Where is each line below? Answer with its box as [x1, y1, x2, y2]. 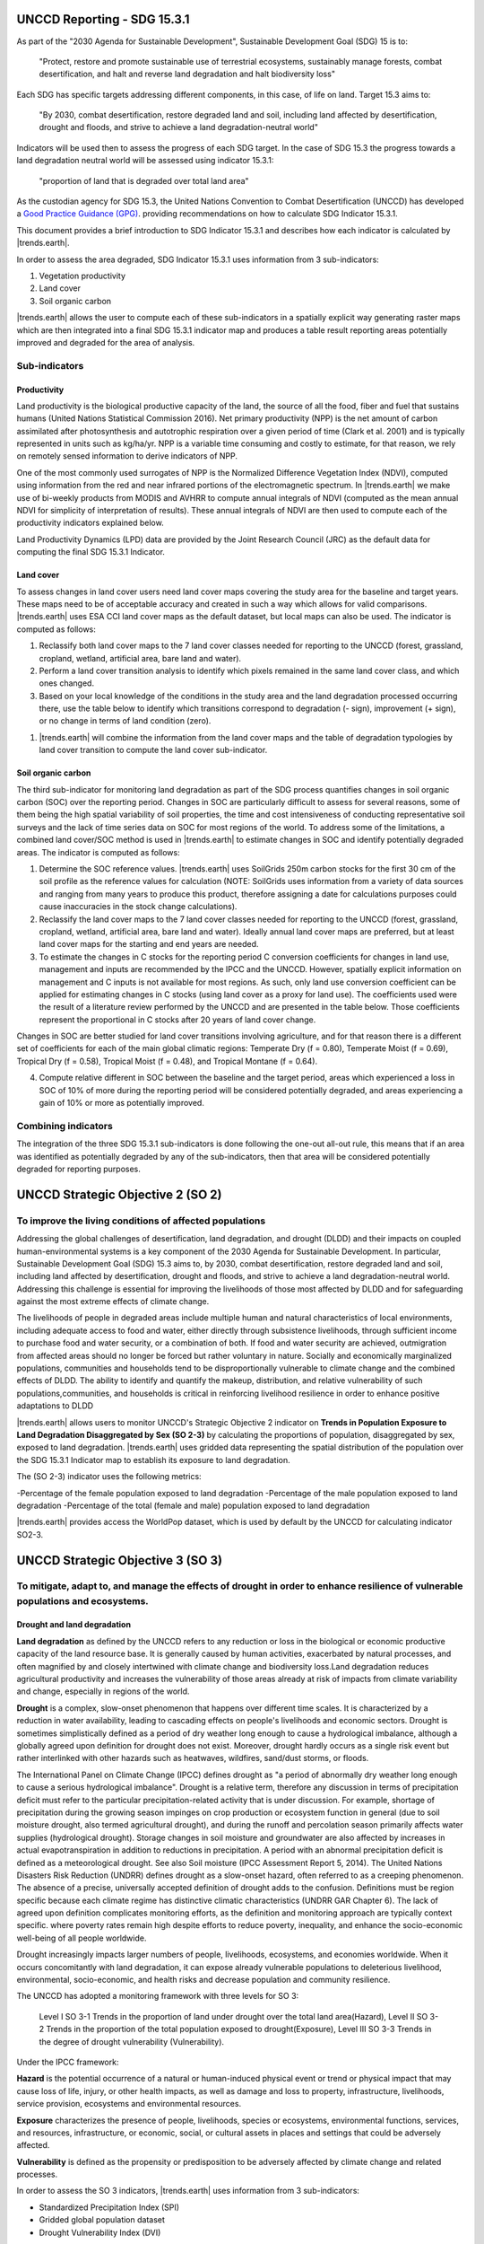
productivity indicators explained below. [16, 517, 165, 529]
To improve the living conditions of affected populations [16, 1214, 266, 1227]
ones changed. [39, 678, 94, 688]
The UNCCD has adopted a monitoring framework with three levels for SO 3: [16, 1991, 299, 2002]
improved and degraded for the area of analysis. [16, 337, 195, 347]
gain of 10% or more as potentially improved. [39, 1098, 205, 1109]
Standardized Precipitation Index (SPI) [39, 2202, 179, 2213]
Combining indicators [16, 1119, 114, 1132]
